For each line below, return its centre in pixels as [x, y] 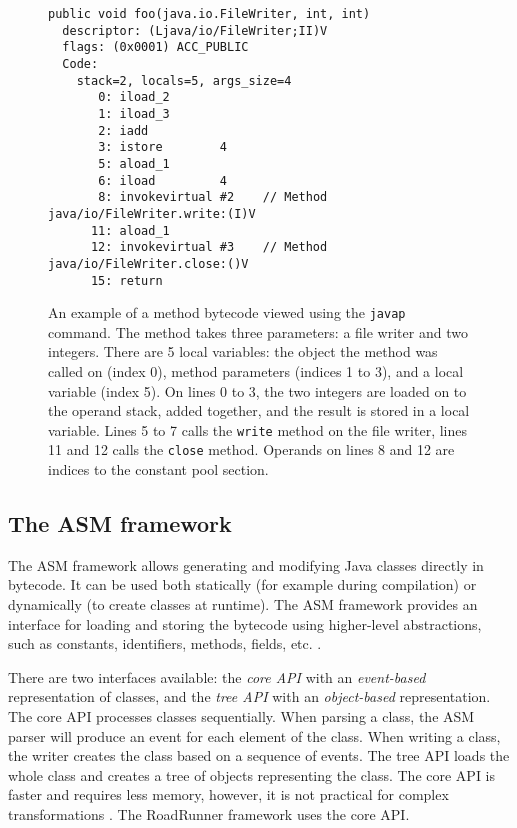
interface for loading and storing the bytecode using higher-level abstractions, [245, 623]
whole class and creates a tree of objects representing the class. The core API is [252, 774]
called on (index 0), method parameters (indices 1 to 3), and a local [256, 371]
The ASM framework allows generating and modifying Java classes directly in [246, 564]
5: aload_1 [134, 163]
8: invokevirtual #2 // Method [213, 197]
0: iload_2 [134, 97]
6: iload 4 [162, 180]
